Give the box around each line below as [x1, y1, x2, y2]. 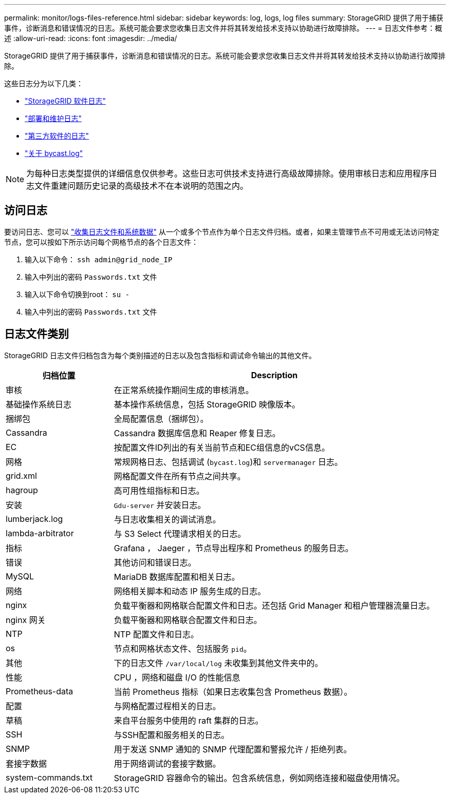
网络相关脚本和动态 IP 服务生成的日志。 [114, 586, 266, 596]
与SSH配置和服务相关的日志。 [114, 729, 230, 740]
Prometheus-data [6, 686, 73, 696]
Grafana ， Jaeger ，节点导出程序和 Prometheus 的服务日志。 [114, 542, 353, 553]
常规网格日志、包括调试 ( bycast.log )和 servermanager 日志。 [114, 456, 343, 467]
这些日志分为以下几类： [4, 79, 83, 88]
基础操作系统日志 [6, 399, 72, 410]
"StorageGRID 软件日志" [25, 96, 106, 105]
